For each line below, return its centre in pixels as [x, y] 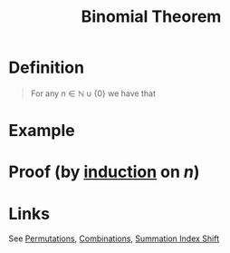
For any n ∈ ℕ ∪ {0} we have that [93, 93]
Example [42, 131]
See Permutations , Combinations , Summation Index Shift [114, 238]
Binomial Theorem [151, 17]
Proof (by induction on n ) [104, 172]
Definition [47, 68]
